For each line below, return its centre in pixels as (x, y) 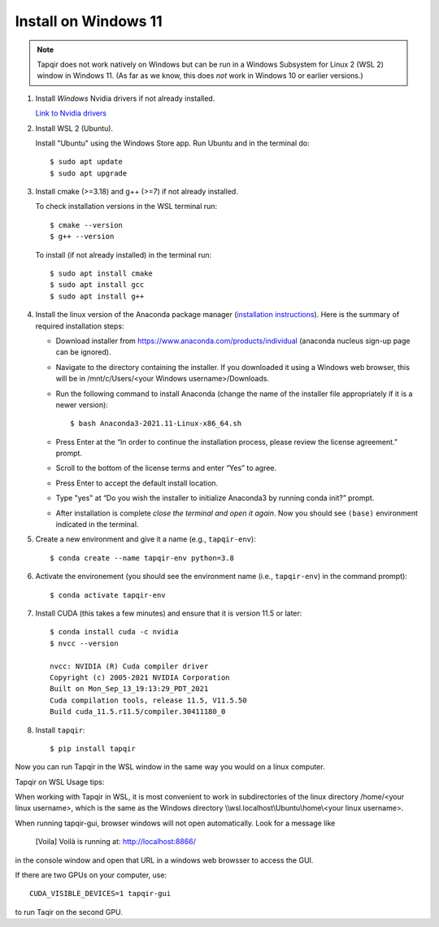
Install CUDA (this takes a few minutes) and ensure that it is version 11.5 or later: (169, 613)
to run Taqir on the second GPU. (69, 912)
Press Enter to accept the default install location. (137, 483)
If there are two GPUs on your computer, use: (91, 875)
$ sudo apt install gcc (97, 285)
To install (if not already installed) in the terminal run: (123, 255)
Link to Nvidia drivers (71, 113)
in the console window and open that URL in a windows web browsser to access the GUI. (164, 860)
